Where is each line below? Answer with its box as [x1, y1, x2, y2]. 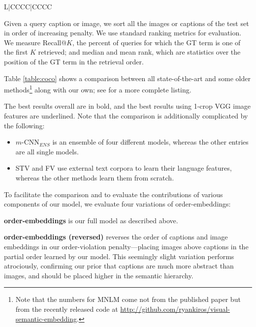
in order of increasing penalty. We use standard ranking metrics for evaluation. [4, 28, 242, 38]
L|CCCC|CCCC [4, 1, 52, 11]
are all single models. [15, 146, 79, 156]
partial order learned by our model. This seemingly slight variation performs [4, 251, 234, 261]
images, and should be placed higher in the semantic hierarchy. [4, 270, 193, 280]
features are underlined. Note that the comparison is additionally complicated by [4, 111, 248, 120]
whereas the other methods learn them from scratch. [15, 172, 174, 182]
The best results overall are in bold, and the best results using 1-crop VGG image [4, 101, 251, 111]
